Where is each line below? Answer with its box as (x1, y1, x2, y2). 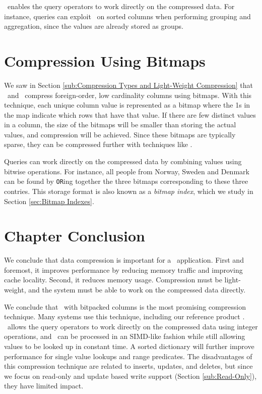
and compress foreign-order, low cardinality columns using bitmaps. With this (7, 89, 252, 100)
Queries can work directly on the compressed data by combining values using (4, 156, 242, 167)
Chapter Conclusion (4, 225, 146, 246)
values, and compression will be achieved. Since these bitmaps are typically (4, 129, 236, 139)
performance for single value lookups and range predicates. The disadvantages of (4, 351, 252, 361)
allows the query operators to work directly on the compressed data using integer (7, 321, 258, 331)
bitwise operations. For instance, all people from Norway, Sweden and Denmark (4, 166, 249, 176)
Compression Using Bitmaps (4, 50, 206, 71)
